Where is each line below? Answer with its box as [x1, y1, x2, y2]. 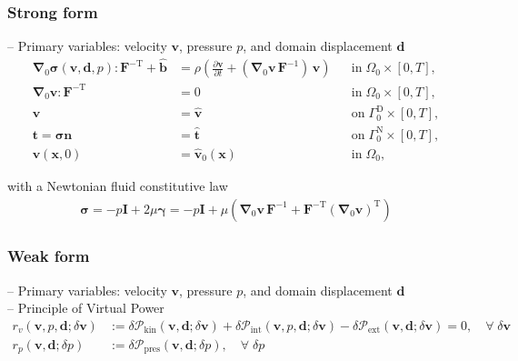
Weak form [7, 245, 90, 267]
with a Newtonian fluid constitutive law [7, 175, 228, 195]
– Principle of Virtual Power [7, 298, 164, 317]
